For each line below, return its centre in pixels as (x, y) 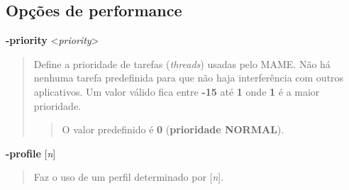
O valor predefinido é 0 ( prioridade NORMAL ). (173, 129)
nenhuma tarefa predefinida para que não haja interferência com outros (189, 78)
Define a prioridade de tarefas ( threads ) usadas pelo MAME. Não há (182, 63)
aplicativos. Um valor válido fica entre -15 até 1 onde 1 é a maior (177, 91)
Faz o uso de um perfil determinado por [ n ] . (129, 177)
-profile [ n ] (31, 153)
